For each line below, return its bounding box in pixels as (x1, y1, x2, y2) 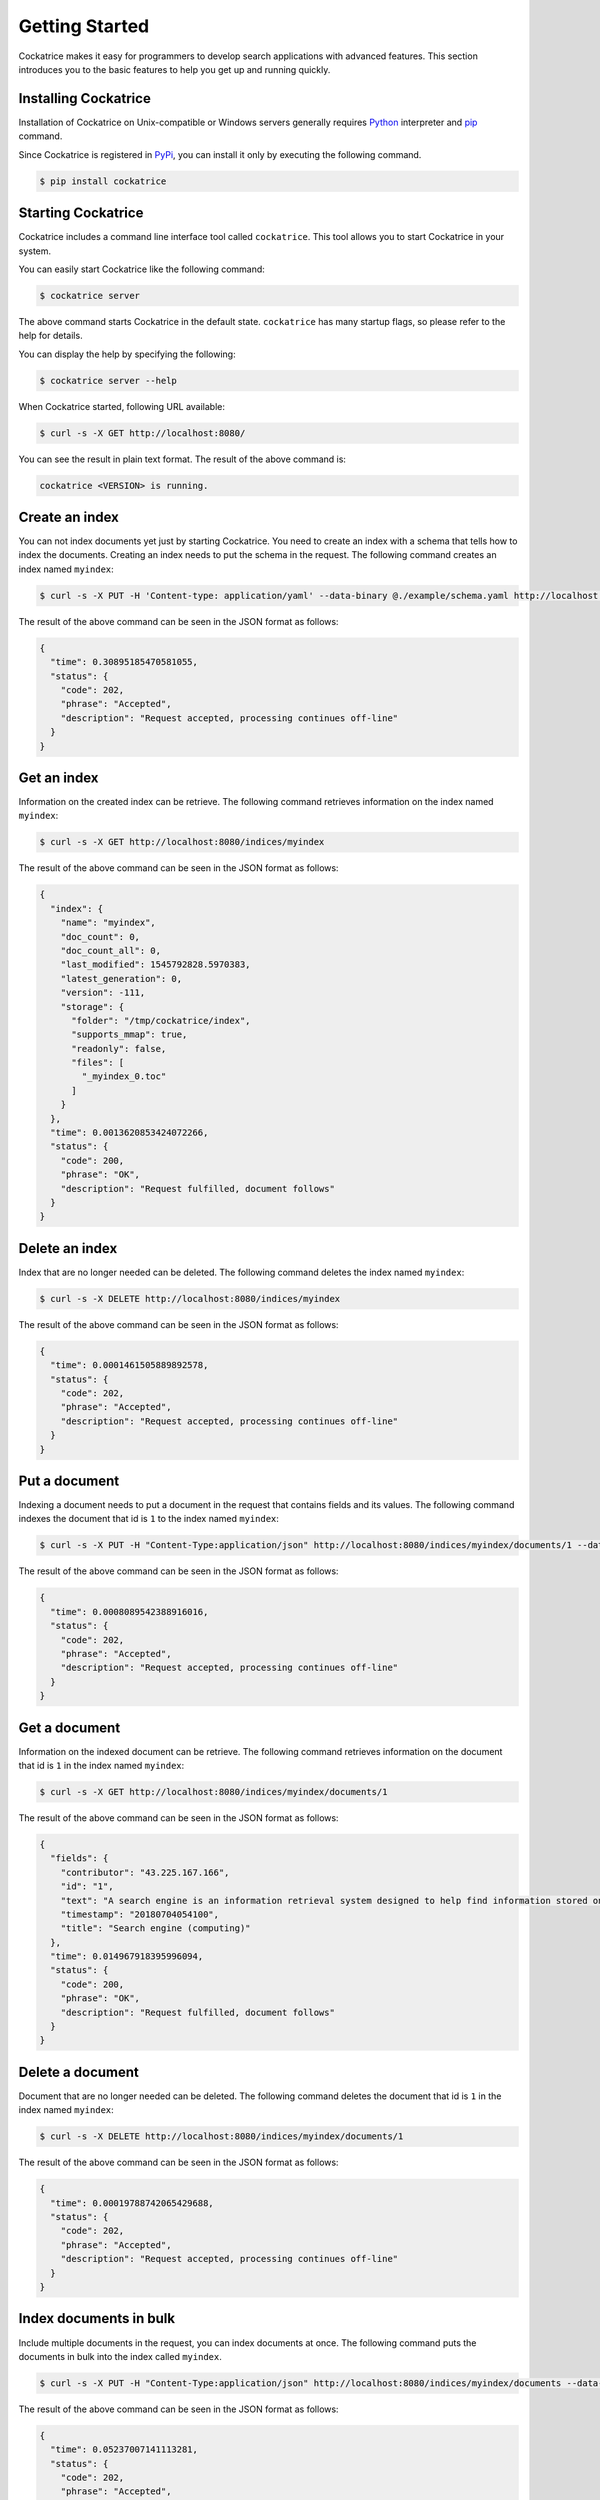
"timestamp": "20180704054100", (60, 1908, 220, 1920)
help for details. (18, 330, 84, 342)
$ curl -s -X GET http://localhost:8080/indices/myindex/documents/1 (39, 1786, 388, 1797)
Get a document (18, 1719, 121, 1736)
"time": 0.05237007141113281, (50, 2444, 199, 2455)
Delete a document (18, 2063, 139, 2080)
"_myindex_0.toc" (81, 1071, 167, 1082)
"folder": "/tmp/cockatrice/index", (71, 1015, 251, 1026)
